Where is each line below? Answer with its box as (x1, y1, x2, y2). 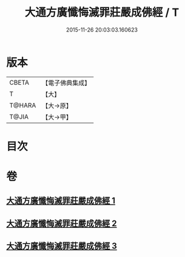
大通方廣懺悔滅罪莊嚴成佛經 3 (6, 241, 117, 252)
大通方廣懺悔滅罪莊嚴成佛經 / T (24, 5, 180, 19)
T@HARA (9, 101, 36, 110)
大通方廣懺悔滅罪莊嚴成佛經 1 (6, 195, 116, 206)
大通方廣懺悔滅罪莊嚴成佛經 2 (6, 218, 117, 228)
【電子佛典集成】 (42, 79, 91, 87)
